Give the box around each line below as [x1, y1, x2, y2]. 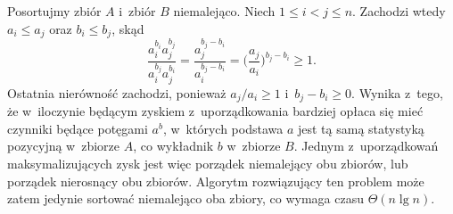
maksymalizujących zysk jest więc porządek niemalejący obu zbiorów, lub [7, 153, 408, 172]
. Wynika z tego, [351, 83, 443, 102]
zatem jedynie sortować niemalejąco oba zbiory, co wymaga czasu [7, 189, 364, 208]
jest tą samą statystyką [297, 119, 424, 137]
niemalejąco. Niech [173, 2, 276, 20]
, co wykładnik [133, 136, 214, 155]
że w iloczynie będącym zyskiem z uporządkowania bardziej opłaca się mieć [7, 102, 424, 120]
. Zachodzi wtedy [352, 2, 446, 20]
